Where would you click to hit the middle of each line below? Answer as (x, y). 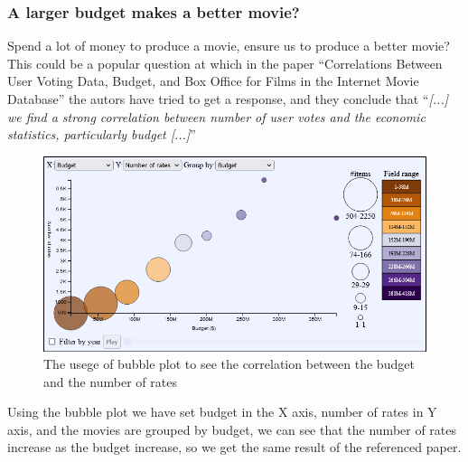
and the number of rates (110, 381)
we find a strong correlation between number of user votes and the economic (216, 116)
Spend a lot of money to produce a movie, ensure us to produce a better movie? (229, 46)
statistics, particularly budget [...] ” (102, 134)
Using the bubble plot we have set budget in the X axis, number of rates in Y (222, 412)
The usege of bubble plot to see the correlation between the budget (229, 364)
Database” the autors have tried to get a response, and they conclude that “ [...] (228, 99)
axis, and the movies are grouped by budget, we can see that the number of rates (232, 429)
